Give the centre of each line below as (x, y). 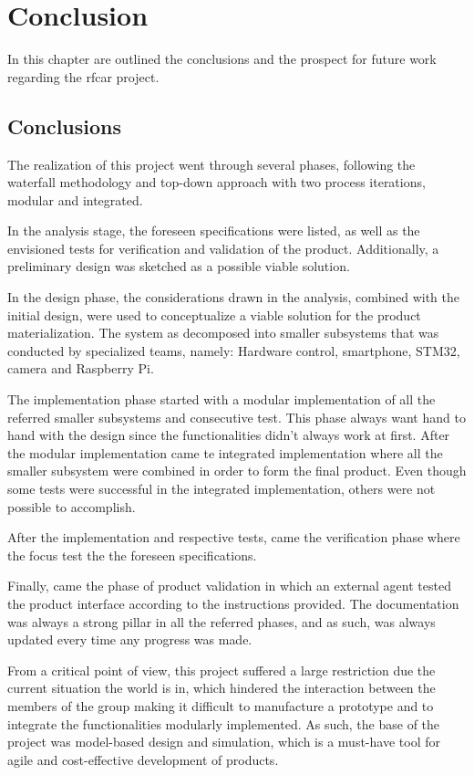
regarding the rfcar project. (83, 76)
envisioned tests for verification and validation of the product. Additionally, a (223, 248)
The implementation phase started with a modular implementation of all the (222, 399)
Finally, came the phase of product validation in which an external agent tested (229, 586)
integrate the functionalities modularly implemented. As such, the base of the (224, 723)
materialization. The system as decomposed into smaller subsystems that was (223, 333)
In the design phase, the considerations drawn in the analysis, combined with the (233, 297)
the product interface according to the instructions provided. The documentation (233, 603)
